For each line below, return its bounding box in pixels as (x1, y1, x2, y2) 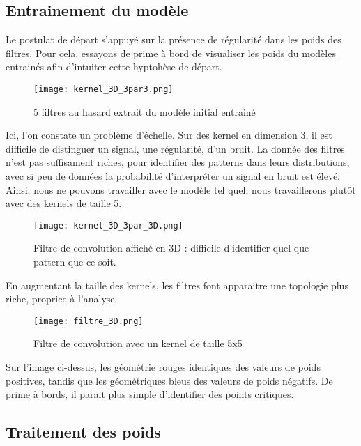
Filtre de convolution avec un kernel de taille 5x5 (33, 336, 243, 351)
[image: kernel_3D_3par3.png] (33, 84, 174, 94)
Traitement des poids (6, 421, 161, 443)
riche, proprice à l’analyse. (6, 291, 118, 306)
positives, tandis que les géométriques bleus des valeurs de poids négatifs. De (6, 373, 333, 387)
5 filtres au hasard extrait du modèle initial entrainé (33, 104, 256, 118)
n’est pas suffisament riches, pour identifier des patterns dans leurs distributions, (6, 155, 350, 169)
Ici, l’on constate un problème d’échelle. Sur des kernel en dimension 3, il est (6, 128, 332, 142)
